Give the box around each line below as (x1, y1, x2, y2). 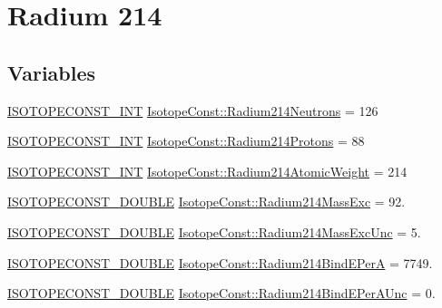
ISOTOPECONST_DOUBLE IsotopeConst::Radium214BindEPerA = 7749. (7, 253, 433, 272)
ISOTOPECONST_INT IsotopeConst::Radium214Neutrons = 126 (7, 101, 378, 120)
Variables (7, 58, 96, 86)
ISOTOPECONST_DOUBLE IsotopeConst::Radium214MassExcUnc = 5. (7, 222, 421, 241)
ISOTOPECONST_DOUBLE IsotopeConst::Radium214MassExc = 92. (7, 192, 406, 211)
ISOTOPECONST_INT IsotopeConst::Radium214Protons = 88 (7, 131, 365, 150)
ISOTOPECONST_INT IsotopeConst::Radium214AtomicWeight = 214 (7, 161, 408, 180)
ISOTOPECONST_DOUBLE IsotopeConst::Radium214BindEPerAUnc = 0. (7, 284, 436, 303)
